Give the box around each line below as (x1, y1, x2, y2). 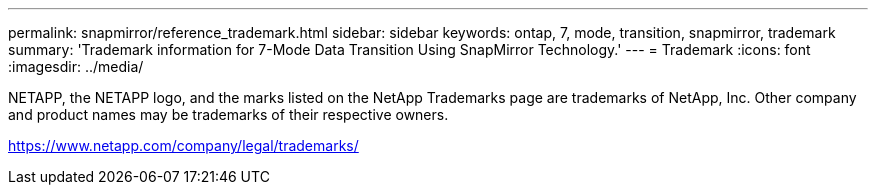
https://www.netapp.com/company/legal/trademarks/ (8, 137, 359, 154)
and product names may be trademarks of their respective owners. (8, 106, 449, 123)
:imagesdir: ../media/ (8, 58, 144, 75)
